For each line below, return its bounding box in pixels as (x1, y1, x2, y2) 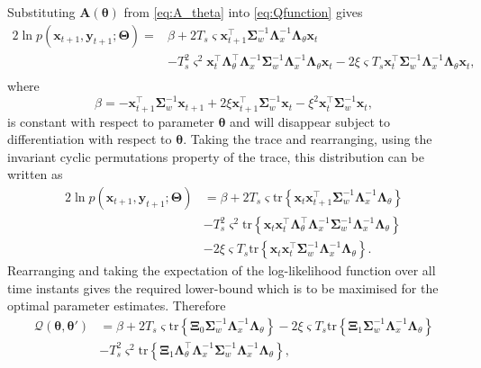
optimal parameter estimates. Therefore (7, 296, 226, 315)
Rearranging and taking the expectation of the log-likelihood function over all (7, 261, 436, 280)
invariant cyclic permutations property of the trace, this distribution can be (7, 147, 424, 166)
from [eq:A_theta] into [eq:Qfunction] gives (123, 3, 363, 21)
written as (7, 165, 63, 184)
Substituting (7, 3, 76, 21)
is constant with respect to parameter (7, 112, 214, 130)
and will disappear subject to (230, 112, 390, 130)
